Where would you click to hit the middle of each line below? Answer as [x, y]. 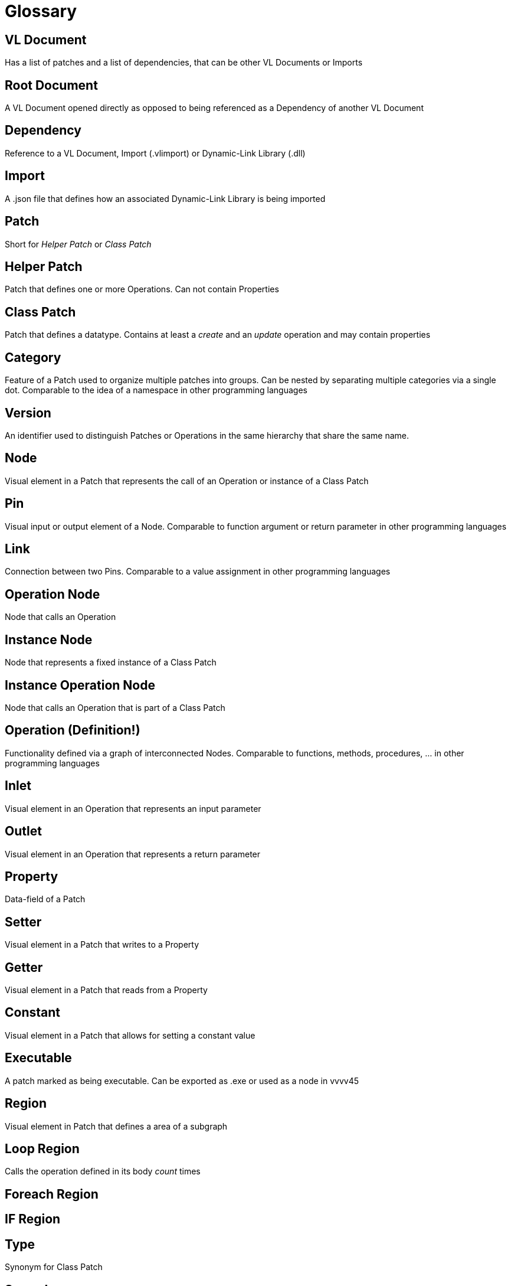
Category [33, 357]
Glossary [41, 11]
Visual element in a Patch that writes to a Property [102, 945]
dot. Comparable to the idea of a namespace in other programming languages [156, 390]
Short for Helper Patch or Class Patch [78, 244]
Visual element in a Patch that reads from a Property [106, 990]
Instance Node [49, 639]
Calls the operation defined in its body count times [103, 1171]
